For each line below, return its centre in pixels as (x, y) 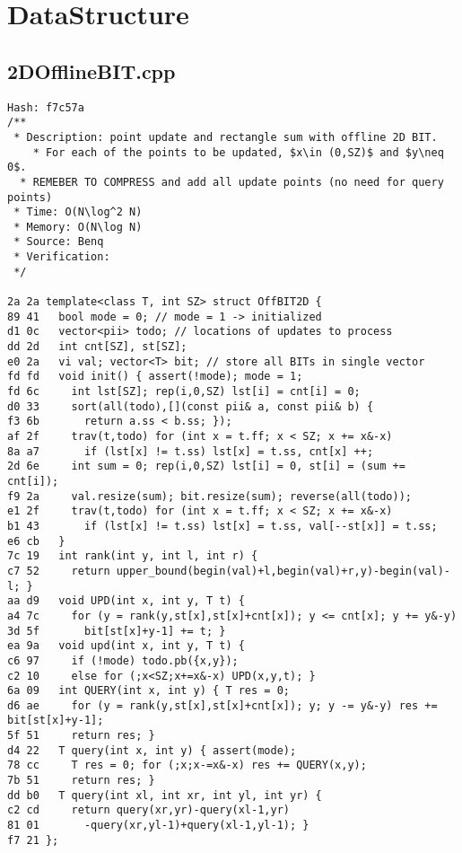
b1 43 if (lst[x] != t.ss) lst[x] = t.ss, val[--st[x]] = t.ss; (222, 526)
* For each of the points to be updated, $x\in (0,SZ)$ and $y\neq (238, 152)
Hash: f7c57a (46, 107)
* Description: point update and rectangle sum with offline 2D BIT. (226, 137)
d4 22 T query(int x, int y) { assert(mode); (152, 750)
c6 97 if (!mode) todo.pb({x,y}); (123, 660)
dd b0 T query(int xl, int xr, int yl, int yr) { (165, 795)
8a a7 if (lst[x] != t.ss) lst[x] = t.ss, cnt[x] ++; (191, 451)
